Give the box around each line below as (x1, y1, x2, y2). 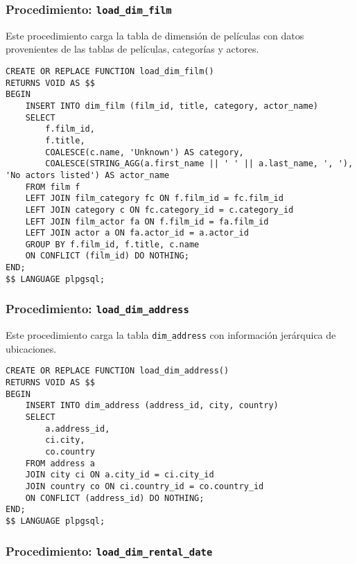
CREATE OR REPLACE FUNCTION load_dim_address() (6, 366, 229, 376)
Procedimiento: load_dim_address (6, 300, 189, 317)
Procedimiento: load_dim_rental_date (6, 542, 213, 559)
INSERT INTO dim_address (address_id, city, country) (25, 400, 279, 411)
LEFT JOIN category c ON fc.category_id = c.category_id (25, 204, 294, 215)
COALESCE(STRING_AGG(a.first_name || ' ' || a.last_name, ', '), (45, 159, 354, 169)
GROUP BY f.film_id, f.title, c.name (25, 239, 200, 249)
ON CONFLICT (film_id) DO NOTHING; (25, 251, 189, 261)
